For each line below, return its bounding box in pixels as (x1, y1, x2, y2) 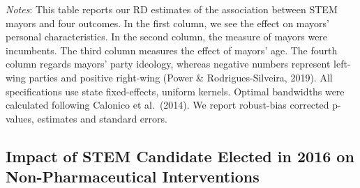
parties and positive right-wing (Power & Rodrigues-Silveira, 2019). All (29, 70, 333, 84)
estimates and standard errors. (37, 111, 167, 125)
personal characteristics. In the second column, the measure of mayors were (6, 29, 328, 44)
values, (6, 111, 34, 125)
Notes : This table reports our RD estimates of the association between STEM (6, 2, 338, 16)
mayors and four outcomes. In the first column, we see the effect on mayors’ (6, 15, 330, 30)
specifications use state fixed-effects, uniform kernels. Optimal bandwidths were (6, 84, 345, 98)
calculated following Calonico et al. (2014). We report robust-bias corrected (6, 97, 329, 112)
